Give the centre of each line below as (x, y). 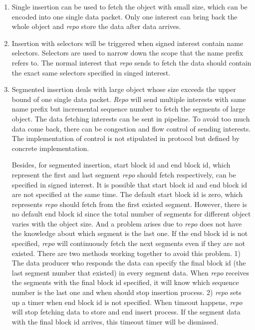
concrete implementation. (50, 148)
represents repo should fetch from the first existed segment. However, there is (129, 204)
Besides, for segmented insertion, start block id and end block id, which (121, 165)
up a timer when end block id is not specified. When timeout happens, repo (127, 302)
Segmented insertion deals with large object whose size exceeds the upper (124, 89)
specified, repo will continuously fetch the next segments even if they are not (128, 243)
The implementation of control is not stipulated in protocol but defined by (126, 138)
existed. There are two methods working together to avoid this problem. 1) (126, 253)
